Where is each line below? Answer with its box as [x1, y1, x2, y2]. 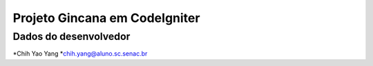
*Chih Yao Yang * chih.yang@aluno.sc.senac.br [12, 49, 148, 58]
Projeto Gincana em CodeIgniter [12, 10, 200, 25]
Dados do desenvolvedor [12, 30, 131, 43]
